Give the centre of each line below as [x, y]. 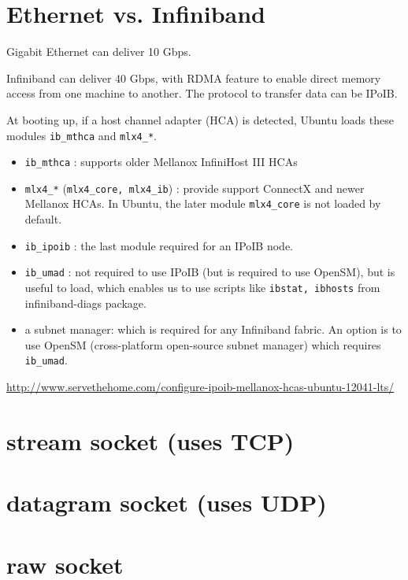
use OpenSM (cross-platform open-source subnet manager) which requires [203, 344]
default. [43, 219]
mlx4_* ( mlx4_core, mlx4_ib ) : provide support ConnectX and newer [195, 188]
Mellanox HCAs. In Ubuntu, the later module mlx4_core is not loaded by [203, 203]
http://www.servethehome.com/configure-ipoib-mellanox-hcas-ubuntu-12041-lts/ [200, 387]
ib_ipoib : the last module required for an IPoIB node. [159, 245]
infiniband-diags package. [85, 303]
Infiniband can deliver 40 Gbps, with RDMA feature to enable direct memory [194, 78]
